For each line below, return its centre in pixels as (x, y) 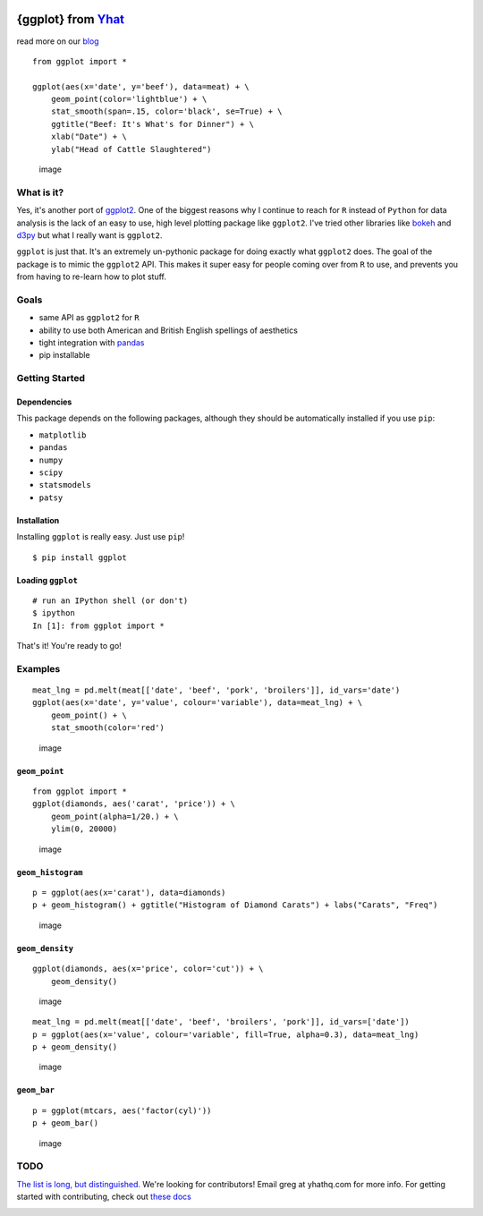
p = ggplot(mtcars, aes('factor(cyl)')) (122, 1110)
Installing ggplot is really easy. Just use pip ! (101, 537)
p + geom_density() (75, 1047)
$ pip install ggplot (80, 557)
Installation (38, 520)
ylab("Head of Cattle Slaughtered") (131, 149)
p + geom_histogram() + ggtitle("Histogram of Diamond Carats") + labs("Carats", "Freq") (235, 905)
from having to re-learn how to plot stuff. (92, 276)
